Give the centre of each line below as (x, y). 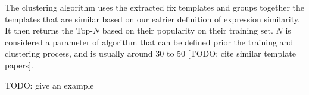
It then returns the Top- (49, 30)
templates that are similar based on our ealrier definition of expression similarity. (152, 19)
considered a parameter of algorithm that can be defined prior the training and (149, 42)
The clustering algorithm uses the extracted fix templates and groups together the (155, 7)
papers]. (19, 65)
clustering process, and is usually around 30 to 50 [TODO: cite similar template (150, 53)
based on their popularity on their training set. (188, 30)
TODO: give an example (49, 85)
